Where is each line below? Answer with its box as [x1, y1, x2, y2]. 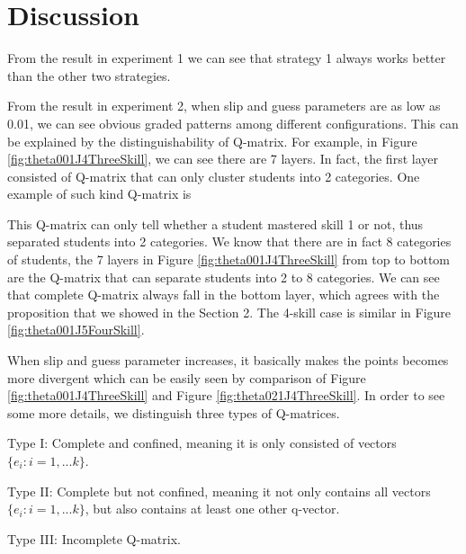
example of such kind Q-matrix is [7, 184, 192, 203]
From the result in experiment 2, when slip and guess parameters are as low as [7, 96, 441, 115]
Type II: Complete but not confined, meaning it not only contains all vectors [7, 481, 431, 500]
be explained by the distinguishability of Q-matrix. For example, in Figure [7, 131, 417, 150]
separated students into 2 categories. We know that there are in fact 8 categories [7, 232, 452, 251]
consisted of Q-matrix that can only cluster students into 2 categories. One [7, 166, 420, 185]
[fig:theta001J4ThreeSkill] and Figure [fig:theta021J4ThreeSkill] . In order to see [7, 386, 445, 405]
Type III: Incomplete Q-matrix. [7, 529, 181, 548]
